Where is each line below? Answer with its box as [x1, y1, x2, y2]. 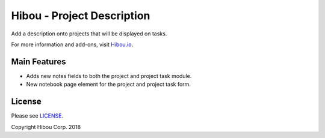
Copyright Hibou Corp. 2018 [11, 123, 81, 130]
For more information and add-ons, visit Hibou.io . [11, 41, 134, 48]
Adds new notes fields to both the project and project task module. [26, 72, 192, 79]
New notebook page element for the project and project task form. [26, 81, 191, 88]
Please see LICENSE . [11, 112, 63, 119]
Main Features [11, 56, 66, 67]
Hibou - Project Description [11, 9, 150, 22]
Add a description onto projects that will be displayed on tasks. [11, 30, 167, 37]
